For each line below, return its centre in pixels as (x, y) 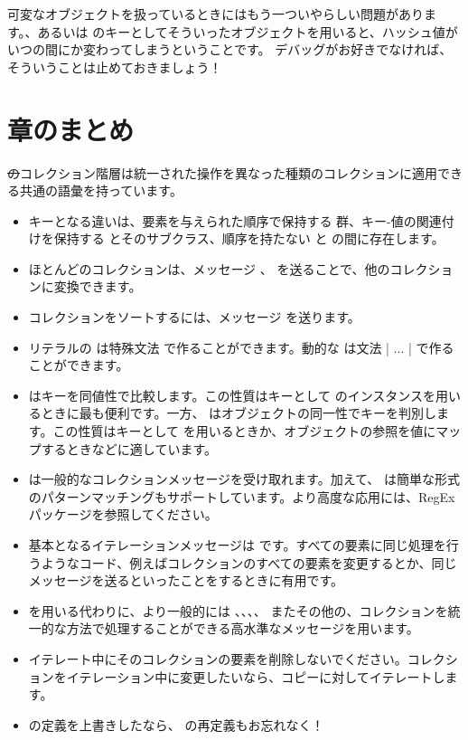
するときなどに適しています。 (129, 448)
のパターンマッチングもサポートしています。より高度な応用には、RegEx (242, 496)
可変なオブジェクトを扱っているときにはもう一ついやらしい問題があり (215, 14)
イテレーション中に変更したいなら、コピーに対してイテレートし (256, 676)
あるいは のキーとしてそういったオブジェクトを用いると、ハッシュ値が (248, 31)
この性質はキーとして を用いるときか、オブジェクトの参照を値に (244, 431)
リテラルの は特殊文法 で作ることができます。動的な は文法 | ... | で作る (241, 347)
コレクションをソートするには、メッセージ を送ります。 (194, 317)
